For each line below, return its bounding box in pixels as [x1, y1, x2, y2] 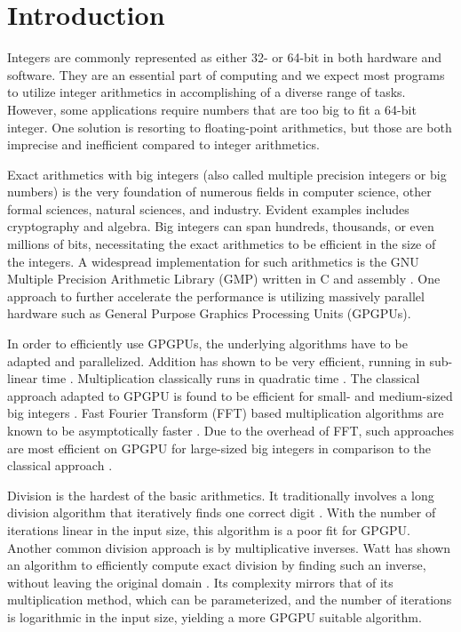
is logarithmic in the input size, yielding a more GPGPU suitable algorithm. [7, 607, 422, 626]
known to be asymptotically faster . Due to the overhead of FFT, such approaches [7, 421, 455, 439]
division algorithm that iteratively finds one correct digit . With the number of [7, 503, 436, 522]
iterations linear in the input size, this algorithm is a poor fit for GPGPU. [7, 520, 410, 539]
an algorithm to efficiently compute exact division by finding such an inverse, [7, 556, 426, 574]
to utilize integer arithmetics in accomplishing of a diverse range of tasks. [7, 83, 406, 101]
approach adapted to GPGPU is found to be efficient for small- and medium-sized [7, 386, 453, 404]
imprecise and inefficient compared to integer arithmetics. [7, 135, 320, 154]
